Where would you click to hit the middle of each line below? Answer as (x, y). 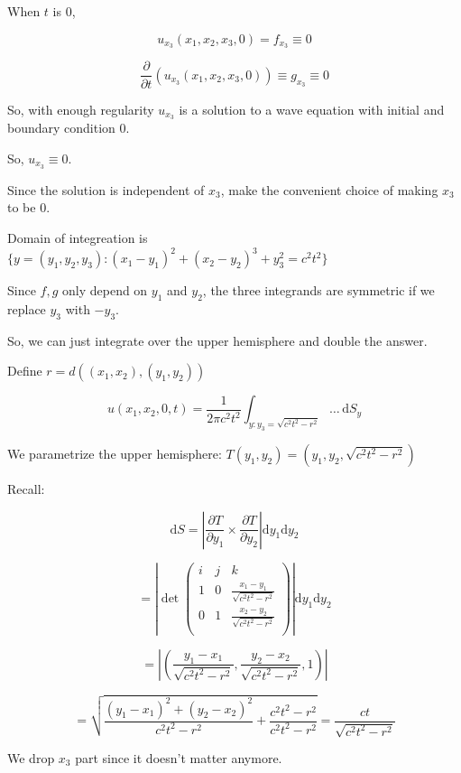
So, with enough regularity (81, 109)
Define (25, 371)
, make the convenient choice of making (329, 189)
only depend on (105, 290)
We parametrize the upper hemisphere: (115, 454)
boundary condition (61, 128)
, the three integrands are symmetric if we (318, 290)
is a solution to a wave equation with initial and (312, 109)
